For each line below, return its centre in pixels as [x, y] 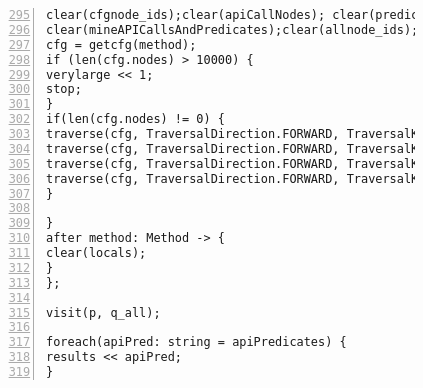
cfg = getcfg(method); [121, 44]
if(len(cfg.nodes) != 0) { [135, 119]
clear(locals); [96, 253]
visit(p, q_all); [103, 312]
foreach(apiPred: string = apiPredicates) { [196, 342]
